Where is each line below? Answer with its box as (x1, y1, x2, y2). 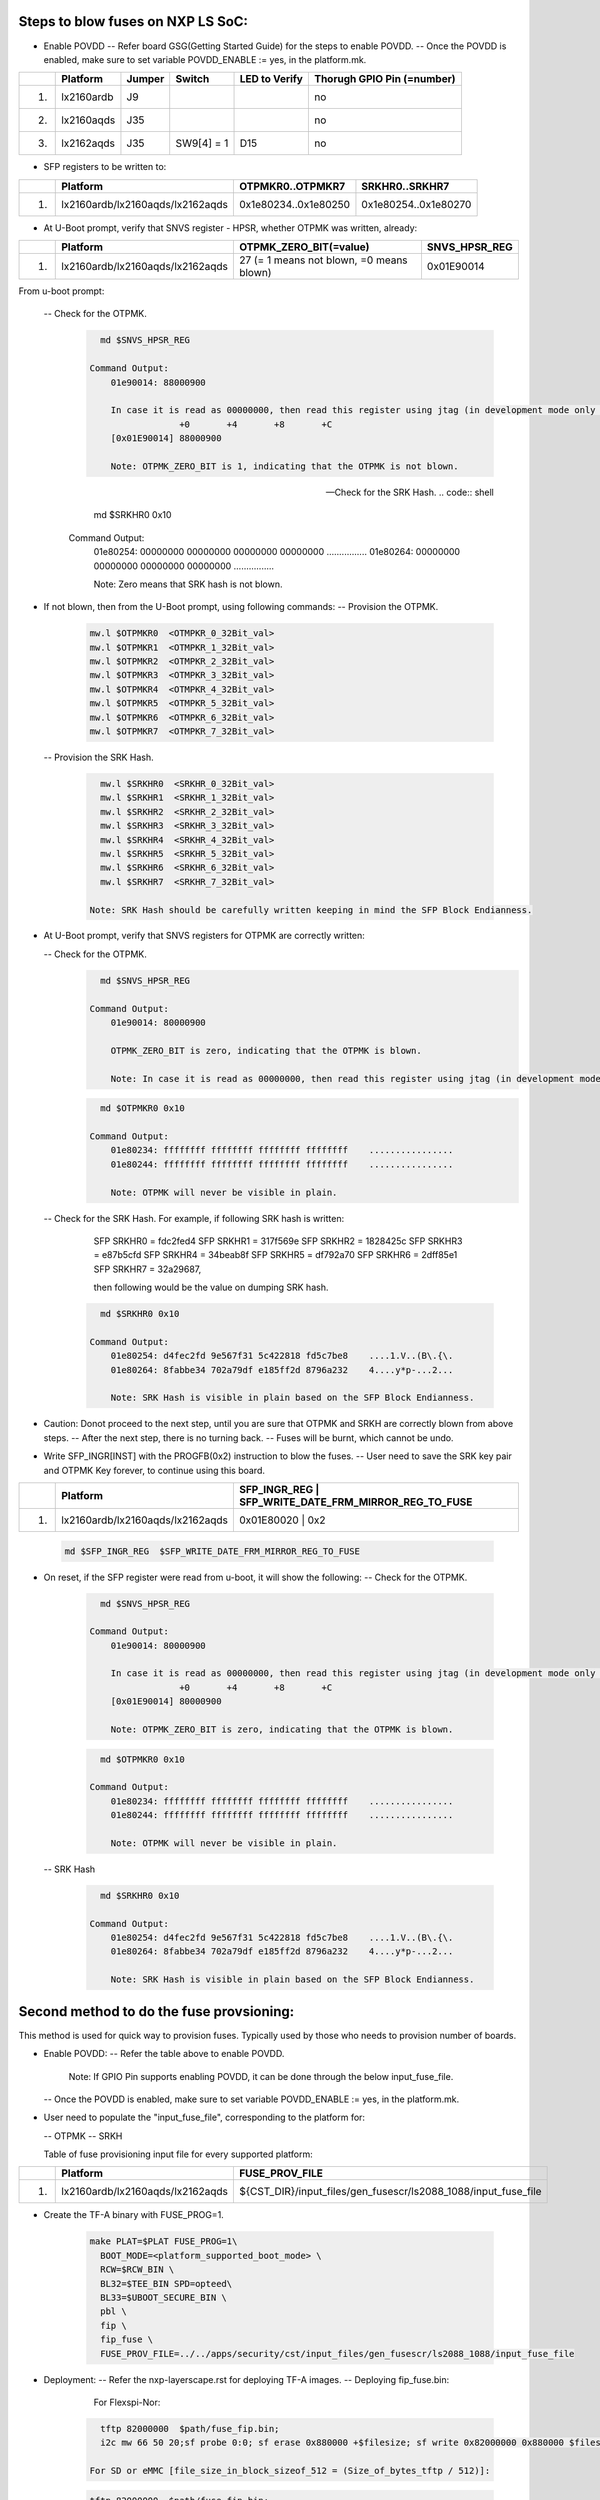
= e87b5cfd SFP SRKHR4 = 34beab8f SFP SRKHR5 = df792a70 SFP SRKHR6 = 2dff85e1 (93, 1249, 458, 1261)
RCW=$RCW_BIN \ (100, 2264, 175, 2275)
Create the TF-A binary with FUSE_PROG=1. (43, 2209, 224, 2221)
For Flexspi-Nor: (93, 2396, 161, 2408)
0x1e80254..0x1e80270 (361, 197, 472, 211)
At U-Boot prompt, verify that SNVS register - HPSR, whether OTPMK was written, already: (43, 221, 418, 234)
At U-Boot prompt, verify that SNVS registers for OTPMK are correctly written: (43, 930, 365, 942)
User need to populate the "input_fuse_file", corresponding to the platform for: (43, 2111, 365, 2124)
